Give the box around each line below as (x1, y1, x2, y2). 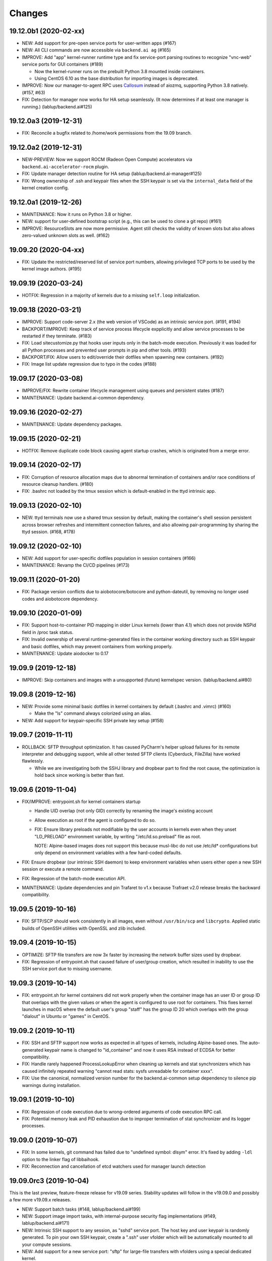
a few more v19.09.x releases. (9, 1197, 72, 1203)
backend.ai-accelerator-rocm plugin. (22, 163, 109, 169)
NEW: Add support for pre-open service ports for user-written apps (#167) (22, 40, 176, 46)
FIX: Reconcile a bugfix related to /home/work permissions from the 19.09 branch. (22, 130, 192, 136)
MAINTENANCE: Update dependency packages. (22, 421, 122, 427)
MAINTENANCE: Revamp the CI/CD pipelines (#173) (22, 562, 130, 568)
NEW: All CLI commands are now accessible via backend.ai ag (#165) (22, 47, 171, 53)
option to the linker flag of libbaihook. (22, 1156, 100, 1162)
